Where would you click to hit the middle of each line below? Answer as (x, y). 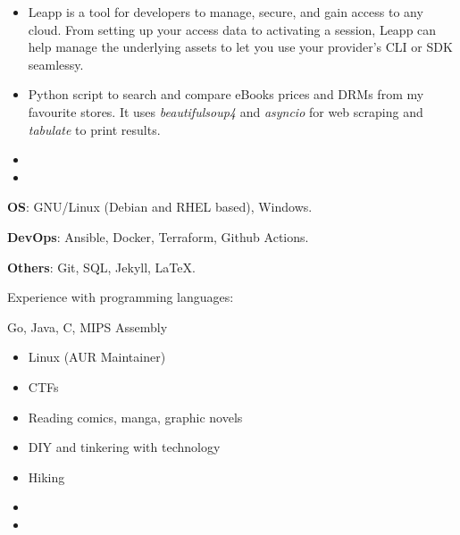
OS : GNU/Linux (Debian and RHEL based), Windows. (160, 207)
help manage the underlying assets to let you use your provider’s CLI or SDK (240, 47)
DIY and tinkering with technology (124, 447)
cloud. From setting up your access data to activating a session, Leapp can (232, 29)
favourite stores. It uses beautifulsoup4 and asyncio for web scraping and (226, 111)
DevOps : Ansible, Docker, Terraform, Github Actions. (158, 236)
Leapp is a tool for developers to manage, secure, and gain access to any (226, 12)
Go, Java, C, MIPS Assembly (88, 326)
